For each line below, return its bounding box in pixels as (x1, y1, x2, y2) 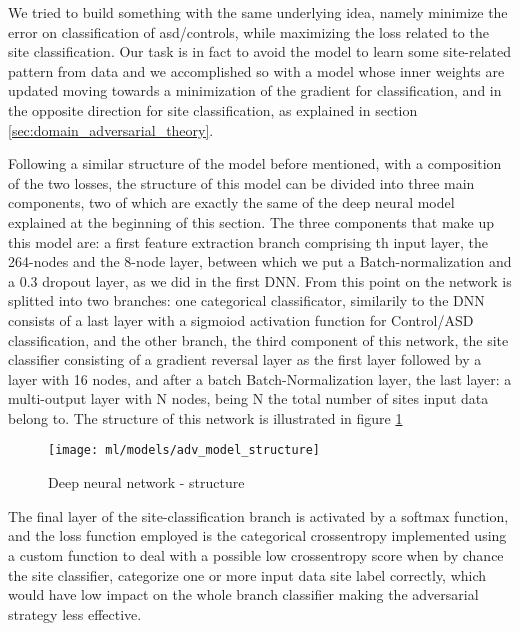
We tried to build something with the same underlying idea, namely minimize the (8, 2, 508, 22)
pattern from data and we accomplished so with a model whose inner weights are (8, 60, 505, 81)
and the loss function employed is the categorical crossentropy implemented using (8, 525, 507, 546)
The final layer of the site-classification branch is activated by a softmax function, (8, 505, 509, 526)
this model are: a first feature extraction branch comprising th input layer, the (8, 231, 489, 252)
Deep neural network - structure (48, 472, 245, 493)
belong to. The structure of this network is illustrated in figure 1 (8, 407, 403, 428)
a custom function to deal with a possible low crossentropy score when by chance (8, 544, 504, 565)
